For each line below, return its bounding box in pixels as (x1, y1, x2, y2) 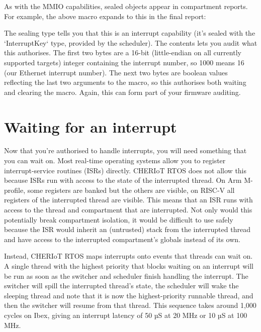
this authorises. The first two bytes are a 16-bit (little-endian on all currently (4, 47, 241, 58)
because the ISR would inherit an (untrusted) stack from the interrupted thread (4, 224, 250, 235)
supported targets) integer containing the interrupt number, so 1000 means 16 (4, 57, 244, 67)
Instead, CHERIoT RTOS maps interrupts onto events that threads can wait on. (4, 251, 253, 261)
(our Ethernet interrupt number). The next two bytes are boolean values (4, 67, 228, 77)
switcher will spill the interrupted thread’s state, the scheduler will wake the (4, 280, 239, 291)
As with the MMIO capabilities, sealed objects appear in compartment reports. (4, 1, 248, 11)
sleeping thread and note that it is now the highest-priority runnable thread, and (4, 290, 253, 300)
